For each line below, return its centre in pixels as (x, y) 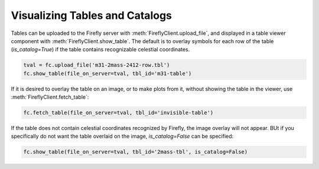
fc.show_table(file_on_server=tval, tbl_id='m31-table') (108, 73)
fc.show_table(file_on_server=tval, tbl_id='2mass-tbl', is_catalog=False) (136, 152)
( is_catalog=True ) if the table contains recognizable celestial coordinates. (100, 50)
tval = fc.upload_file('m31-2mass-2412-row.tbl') (97, 65)
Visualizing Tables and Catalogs (92, 15)
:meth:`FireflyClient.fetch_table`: (50, 97)
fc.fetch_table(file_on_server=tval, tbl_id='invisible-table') (118, 113)
